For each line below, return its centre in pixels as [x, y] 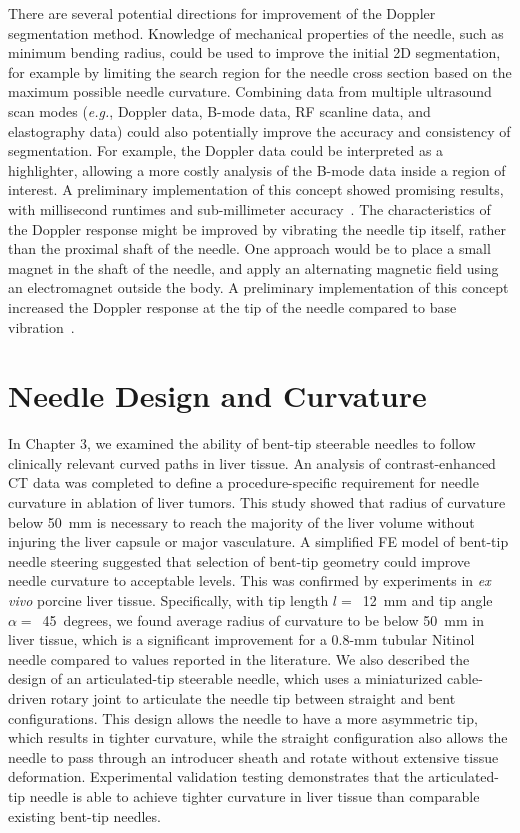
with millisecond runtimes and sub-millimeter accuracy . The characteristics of [249, 208]
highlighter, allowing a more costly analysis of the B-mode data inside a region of [257, 169]
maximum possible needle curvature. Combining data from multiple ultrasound [250, 91]
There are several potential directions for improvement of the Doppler [222, 13]
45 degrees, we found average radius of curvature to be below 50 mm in [263, 619]
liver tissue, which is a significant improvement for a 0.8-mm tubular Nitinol [241, 639]
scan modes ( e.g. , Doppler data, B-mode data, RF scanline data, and [219, 110]
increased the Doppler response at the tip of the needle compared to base [232, 306]
